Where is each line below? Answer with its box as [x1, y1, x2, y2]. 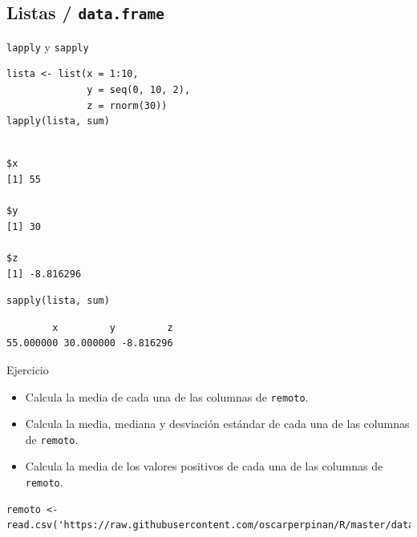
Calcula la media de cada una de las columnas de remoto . [25, 388, 309, 405]
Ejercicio [6, 361, 49, 378]
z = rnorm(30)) [87, 99, 168, 111]
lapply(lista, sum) [6, 115, 110, 127]
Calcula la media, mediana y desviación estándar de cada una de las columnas [25, 415, 410, 432]
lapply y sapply [6, 38, 89, 55]
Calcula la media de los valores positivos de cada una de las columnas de [25, 458, 383, 474]
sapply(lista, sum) [6, 295, 110, 307]
